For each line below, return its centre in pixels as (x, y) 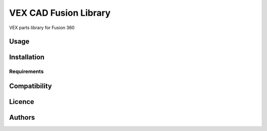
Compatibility (30, 86)
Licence (22, 102)
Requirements (26, 71)
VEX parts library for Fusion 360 (42, 28)
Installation (27, 57)
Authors (22, 117)
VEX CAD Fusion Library (60, 13)
